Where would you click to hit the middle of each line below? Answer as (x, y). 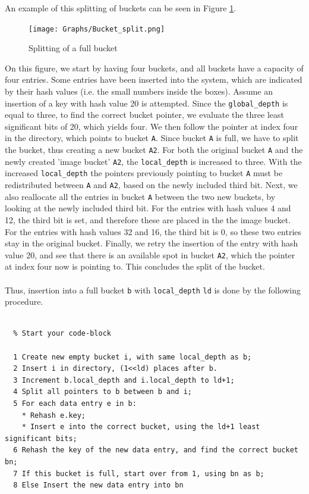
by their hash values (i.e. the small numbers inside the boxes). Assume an (139, 91)
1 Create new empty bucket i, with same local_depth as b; (133, 357)
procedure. (24, 301)
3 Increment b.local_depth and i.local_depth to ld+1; (124, 380)
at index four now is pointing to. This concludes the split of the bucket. (135, 266)
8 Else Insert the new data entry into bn (98, 485)
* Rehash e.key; (54, 415)
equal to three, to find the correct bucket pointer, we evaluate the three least (145, 115)
